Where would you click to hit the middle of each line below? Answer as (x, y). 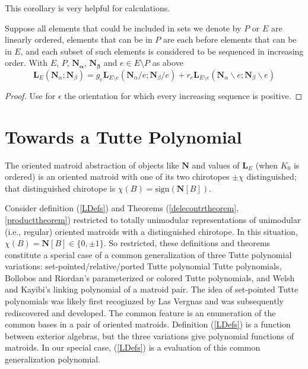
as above (168, 63)
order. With (26, 63)
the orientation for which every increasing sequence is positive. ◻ (183, 95)
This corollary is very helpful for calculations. (88, 8)
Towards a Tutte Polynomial (123, 136)
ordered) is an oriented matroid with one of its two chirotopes (117, 176)
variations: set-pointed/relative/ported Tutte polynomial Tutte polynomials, (143, 266)
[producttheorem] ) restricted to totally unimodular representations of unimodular (153, 219)
